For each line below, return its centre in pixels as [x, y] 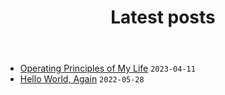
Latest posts [163, 17]
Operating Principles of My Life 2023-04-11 [107, 68]
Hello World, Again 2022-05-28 [82, 79]
